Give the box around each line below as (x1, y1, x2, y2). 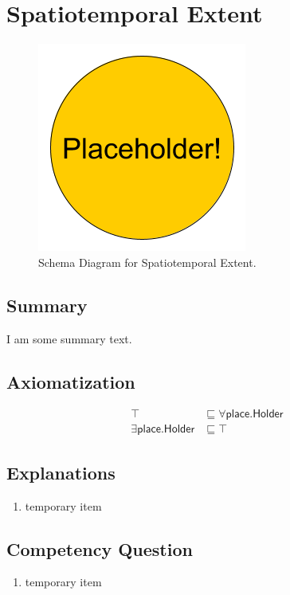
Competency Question (6, 536, 193, 561)
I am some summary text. (6, 330, 132, 346)
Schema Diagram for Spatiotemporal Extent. (38, 253, 257, 270)
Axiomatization (6, 369, 135, 393)
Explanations (6, 460, 116, 484)
